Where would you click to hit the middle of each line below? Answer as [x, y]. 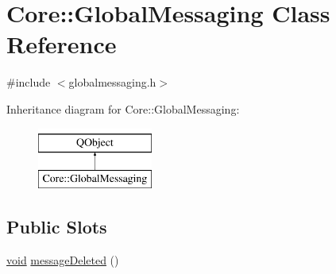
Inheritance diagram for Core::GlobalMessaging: [123, 108]
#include [29, 82]
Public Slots [57, 227]
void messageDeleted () [63, 259]
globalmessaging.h [112, 82]
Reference [62, 44]
